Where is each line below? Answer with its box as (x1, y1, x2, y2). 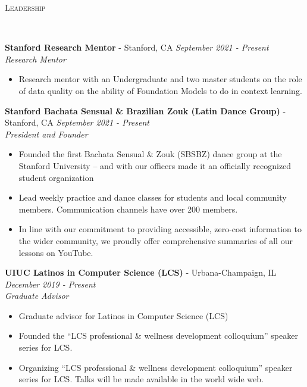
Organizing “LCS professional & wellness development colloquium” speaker (18, 361, 293, 373)
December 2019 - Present (5, 277, 96, 290)
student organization (18, 171, 94, 183)
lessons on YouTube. (18, 246, 93, 258)
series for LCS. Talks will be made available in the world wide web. (18, 373, 264, 385)
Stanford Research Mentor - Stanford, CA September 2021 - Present (5, 41, 269, 54)
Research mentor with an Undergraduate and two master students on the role (18, 73, 302, 85)
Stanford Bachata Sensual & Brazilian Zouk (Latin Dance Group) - (5, 104, 286, 117)
